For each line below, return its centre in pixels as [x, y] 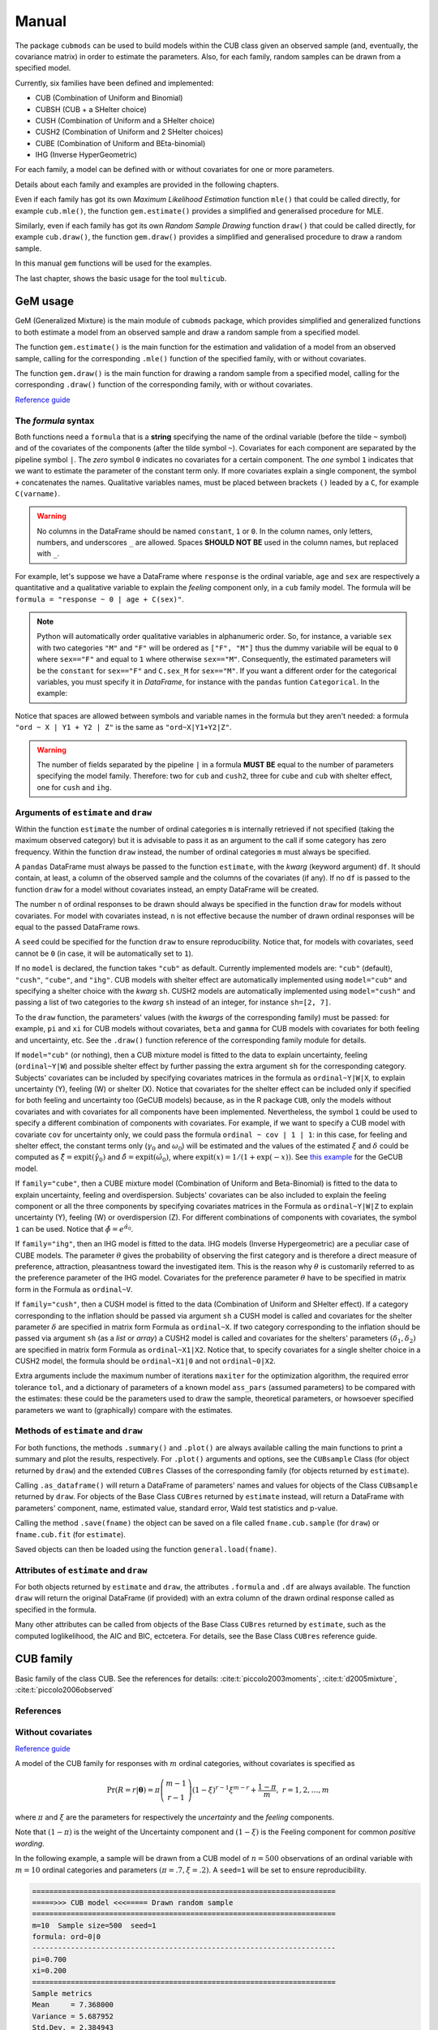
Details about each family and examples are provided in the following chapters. [147, 184]
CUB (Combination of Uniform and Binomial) [109, 98]
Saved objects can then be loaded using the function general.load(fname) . [146, 1549]
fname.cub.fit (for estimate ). [70, 1534]
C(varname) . [38, 493]
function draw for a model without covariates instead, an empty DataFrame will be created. [167, 889]
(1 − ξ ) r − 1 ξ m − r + [224, 1789]
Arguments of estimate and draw [84, 812]
